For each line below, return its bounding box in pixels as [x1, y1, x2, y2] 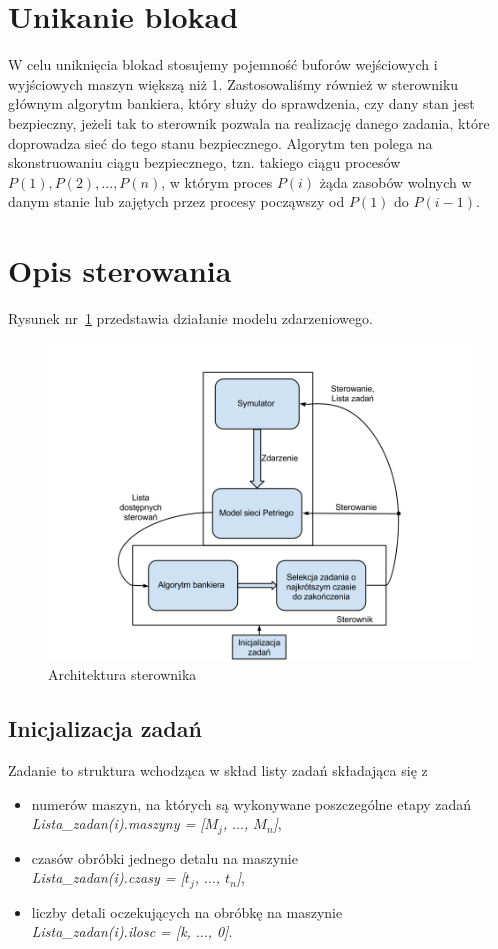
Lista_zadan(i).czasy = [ [31, 867, 185, 888]
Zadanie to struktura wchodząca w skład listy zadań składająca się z [8, 759, 428, 780]
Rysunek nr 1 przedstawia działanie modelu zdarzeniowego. [8, 308, 373, 328]
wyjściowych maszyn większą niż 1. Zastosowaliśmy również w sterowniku [8, 73, 459, 94]
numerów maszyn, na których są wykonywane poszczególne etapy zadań [31, 793, 472, 814]
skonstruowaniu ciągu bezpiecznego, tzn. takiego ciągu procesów [8, 152, 401, 173]
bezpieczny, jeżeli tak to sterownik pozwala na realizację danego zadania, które [8, 112, 490, 133]
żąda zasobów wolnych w [319, 171, 472, 192]
